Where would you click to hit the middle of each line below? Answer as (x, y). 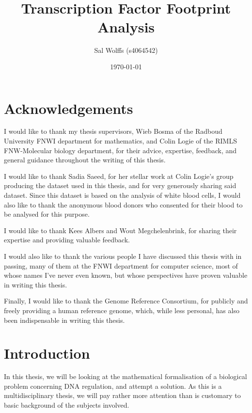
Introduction (47, 353)
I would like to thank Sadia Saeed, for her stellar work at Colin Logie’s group (119, 176)
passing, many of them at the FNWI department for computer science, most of (121, 265)
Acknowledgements (69, 108)
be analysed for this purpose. (47, 214)
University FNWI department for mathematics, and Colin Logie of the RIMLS (120, 141)
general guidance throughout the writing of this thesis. (85, 160)
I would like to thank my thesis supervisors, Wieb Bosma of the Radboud (113, 131)
